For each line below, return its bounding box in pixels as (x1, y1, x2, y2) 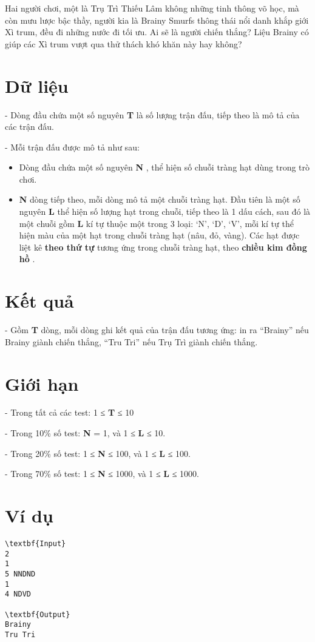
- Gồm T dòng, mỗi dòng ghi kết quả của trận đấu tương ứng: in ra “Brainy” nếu (5, 323, 309, 336)
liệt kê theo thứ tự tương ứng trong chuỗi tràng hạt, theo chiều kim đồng (19, 240, 307, 253)
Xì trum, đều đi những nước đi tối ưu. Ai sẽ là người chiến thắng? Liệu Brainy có (5, 25, 309, 38)
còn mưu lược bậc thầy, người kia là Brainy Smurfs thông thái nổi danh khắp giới (5, 13, 309, 26)
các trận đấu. (5, 120, 54, 133)
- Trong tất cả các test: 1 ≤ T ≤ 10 (5, 406, 134, 419)
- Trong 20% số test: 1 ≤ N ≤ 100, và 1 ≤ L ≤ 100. (5, 447, 191, 459)
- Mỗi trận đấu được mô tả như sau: (5, 140, 140, 153)
